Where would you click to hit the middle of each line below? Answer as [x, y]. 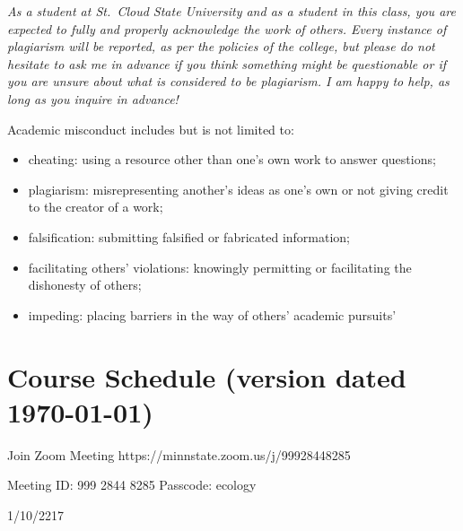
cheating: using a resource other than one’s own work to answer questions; [232, 159]
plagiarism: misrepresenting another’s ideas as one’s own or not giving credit [238, 189]
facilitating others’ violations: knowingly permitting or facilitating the [220, 267]
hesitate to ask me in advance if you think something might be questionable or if [227, 63]
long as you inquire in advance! [93, 98]
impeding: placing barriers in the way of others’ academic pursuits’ [212, 314]
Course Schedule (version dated [207, 376]
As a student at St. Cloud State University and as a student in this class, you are [231, 11]
